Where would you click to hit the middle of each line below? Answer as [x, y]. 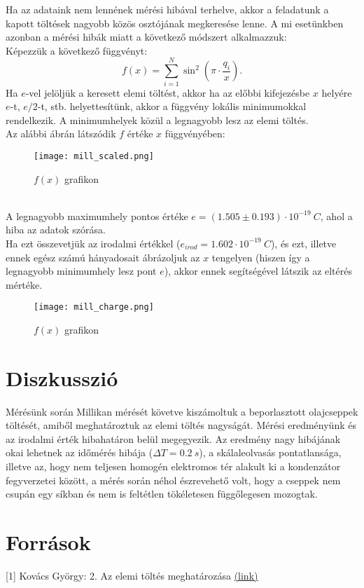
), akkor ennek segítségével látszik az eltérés [258, 271]
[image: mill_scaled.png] [94, 156]
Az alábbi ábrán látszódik [61, 134]
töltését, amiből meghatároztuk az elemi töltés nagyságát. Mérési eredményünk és [181, 425]
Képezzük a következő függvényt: [77, 50]
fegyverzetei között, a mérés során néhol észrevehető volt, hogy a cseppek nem [173, 480]
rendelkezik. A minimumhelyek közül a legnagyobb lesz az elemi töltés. [157, 119]
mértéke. [24, 284]
